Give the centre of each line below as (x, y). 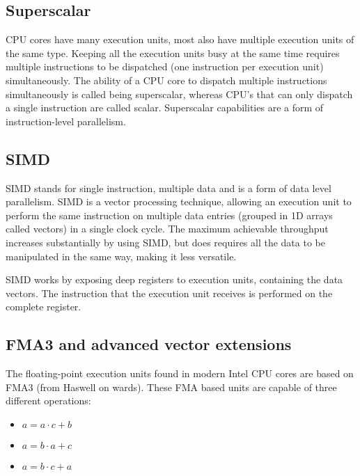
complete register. (44, 307)
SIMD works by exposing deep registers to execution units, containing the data (174, 279)
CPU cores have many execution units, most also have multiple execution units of (180, 39)
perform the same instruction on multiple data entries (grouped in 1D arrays (169, 215)
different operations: (48, 400)
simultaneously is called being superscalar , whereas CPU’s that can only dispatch (179, 94)
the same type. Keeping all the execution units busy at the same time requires (173, 53)
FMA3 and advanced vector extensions (149, 344)
